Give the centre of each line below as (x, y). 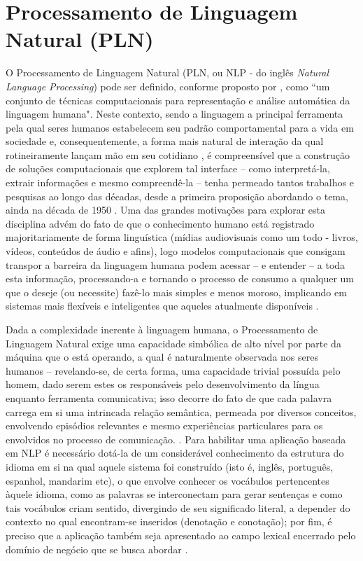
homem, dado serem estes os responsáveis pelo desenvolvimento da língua (163, 384)
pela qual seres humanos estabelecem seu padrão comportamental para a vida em (180, 127)
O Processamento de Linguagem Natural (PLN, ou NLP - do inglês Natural (168, 72)
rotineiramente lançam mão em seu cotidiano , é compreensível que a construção (178, 154)
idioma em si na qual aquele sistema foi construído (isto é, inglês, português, (170, 466)
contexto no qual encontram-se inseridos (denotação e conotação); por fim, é (169, 521)
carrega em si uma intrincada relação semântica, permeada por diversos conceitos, (181, 411)
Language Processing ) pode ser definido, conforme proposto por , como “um (168, 86)
